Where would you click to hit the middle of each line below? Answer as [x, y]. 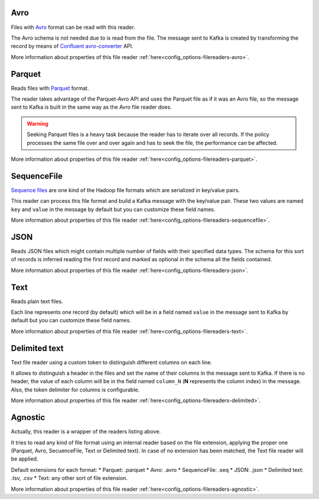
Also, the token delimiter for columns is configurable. [75, 390]
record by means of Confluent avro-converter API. [72, 46]
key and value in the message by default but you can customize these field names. [113, 209]
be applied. [25, 459]
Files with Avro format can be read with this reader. [73, 27]
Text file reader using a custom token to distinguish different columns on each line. [112, 362]
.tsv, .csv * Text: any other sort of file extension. [69, 478]
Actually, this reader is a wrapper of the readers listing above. [86, 432]
